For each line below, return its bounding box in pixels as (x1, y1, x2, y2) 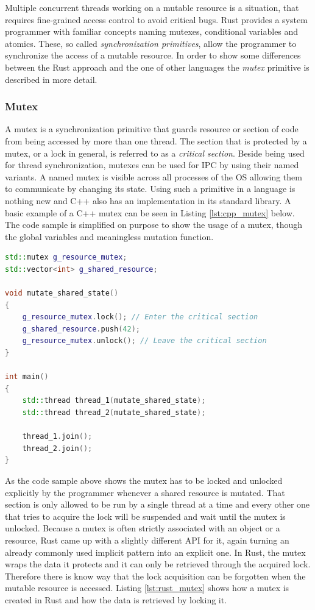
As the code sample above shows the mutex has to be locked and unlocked (5, 474, 283, 486)
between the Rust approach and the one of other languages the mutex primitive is (5, 60, 310, 73)
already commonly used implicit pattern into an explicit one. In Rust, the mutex (5, 545, 306, 558)
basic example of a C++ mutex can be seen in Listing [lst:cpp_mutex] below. (5, 206, 295, 219)
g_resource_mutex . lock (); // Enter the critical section (22, 313, 258, 322)
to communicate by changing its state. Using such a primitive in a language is (5, 182, 296, 195)
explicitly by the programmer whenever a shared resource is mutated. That (5, 486, 285, 498)
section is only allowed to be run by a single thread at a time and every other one (5, 498, 310, 511)
